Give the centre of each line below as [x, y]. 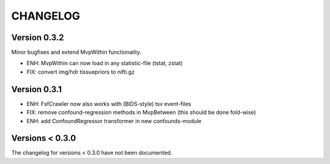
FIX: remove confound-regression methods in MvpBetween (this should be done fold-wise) [141, 112]
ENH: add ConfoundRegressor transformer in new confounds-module [114, 121]
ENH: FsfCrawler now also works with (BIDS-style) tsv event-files [109, 104]
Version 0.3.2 [38, 37]
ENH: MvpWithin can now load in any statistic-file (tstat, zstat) [105, 63]
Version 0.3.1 [37, 89]
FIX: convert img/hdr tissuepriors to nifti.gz [81, 72]
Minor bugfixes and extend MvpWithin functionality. [76, 52]
